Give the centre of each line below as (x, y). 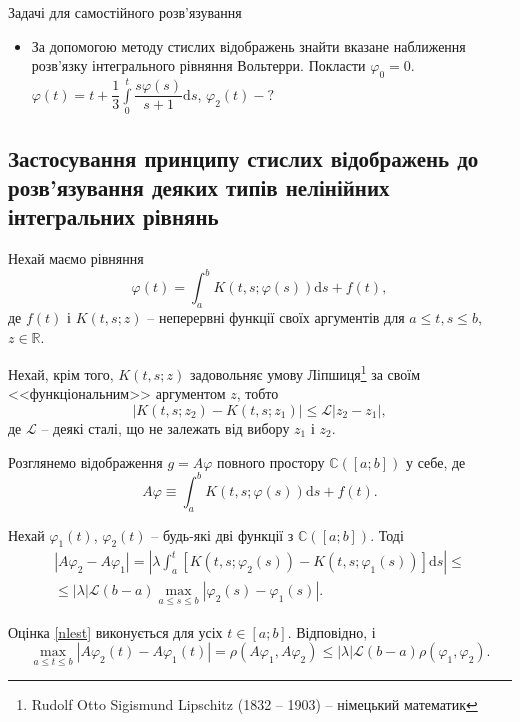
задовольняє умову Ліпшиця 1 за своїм (305, 372)
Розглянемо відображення (85, 461)
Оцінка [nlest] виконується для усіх (115, 631)
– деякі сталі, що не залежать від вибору (165, 428)
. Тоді (387, 534)
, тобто (257, 393)
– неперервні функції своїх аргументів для (276, 316)
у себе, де (435, 461)
